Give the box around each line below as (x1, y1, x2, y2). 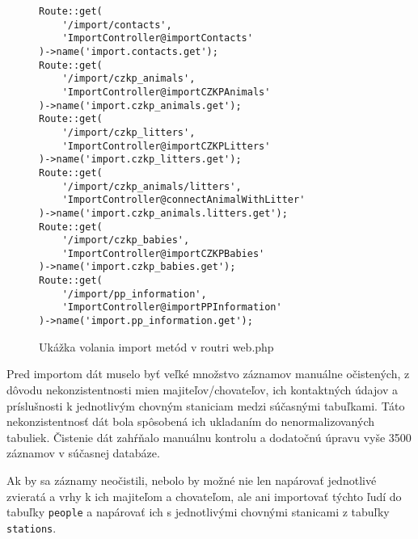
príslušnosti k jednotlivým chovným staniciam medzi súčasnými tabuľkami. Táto (6, 397, 405, 414)
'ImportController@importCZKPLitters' (61, 140, 271, 152)
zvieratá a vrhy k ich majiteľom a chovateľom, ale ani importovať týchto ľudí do (6, 487, 402, 504)
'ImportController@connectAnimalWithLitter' (61, 194, 306, 206)
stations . (6, 519, 57, 536)
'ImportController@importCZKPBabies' (61, 247, 265, 259)
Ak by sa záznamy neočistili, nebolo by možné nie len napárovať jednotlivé (6, 471, 377, 488)
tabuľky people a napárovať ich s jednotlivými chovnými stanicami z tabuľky (6, 503, 390, 520)
